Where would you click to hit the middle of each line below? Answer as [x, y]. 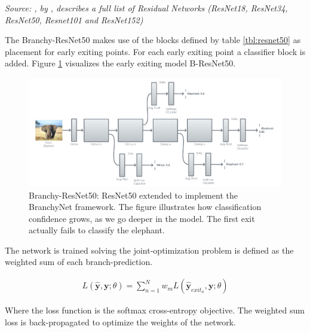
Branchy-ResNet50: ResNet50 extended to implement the [133, 195]
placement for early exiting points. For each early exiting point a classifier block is [155, 51]
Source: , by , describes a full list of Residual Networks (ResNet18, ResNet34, [146, 8]
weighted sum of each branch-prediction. [79, 262]
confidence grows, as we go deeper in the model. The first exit [142, 218]
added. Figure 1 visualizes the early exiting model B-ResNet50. [120, 63]
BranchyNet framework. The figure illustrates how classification [145, 207]
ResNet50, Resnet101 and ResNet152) [74, 19]
